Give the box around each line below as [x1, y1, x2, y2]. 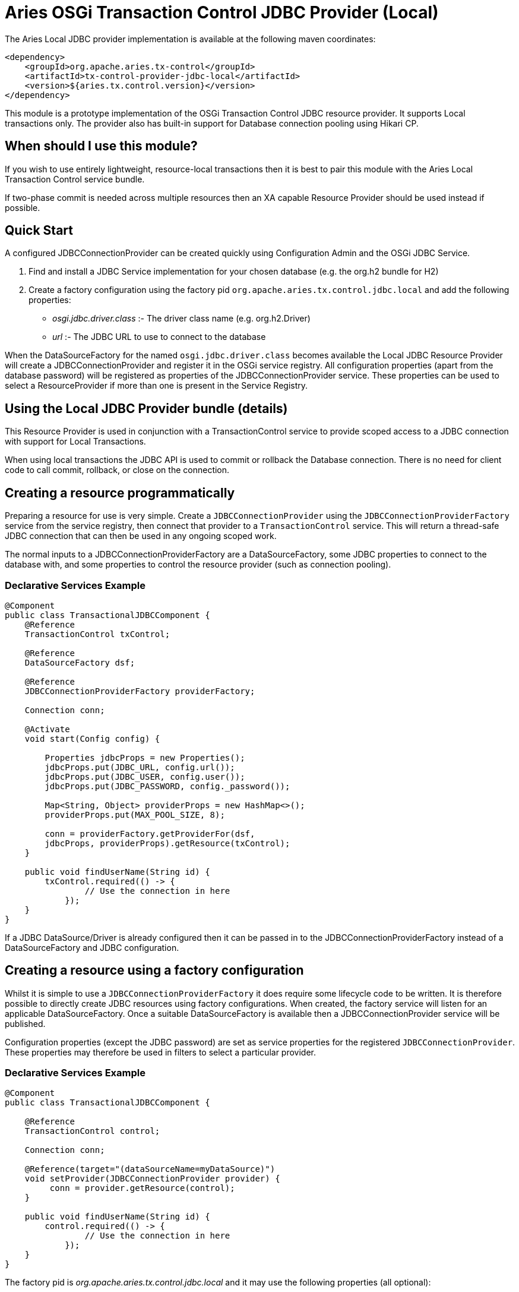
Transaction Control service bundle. [5, 174, 145, 184]
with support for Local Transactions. [5, 436, 146, 447]
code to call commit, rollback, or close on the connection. [5, 465, 230, 475]
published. [5, 1018, 46, 1029]
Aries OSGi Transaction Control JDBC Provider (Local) [5, 2, 439, 23]
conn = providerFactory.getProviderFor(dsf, [45, 828, 255, 839]
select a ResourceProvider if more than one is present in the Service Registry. [5, 380, 308, 391]
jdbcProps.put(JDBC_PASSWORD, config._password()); [45, 781, 290, 791]
